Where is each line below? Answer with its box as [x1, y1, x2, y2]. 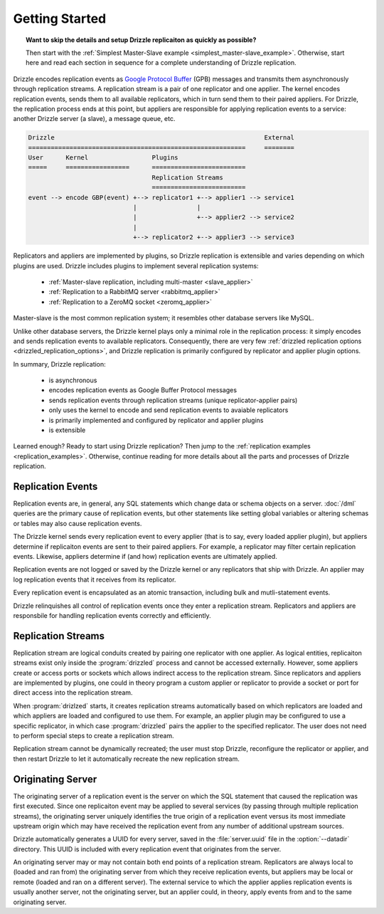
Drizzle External [28, 134, 295, 142]
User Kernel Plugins [28, 154, 178, 162]
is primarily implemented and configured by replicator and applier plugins [48, 416, 264, 424]
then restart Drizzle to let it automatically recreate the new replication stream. [13, 755, 240, 763]
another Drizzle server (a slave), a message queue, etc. [13, 115, 176, 123]
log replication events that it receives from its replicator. [13, 575, 176, 584]
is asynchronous [48, 376, 97, 384]
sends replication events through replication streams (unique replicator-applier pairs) [48, 396, 298, 404]
